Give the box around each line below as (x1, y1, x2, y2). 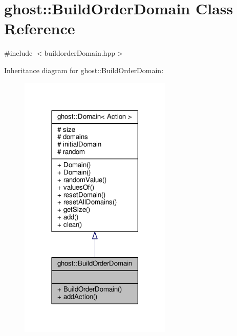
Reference (4, 18, 75, 39)
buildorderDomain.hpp (44, 48, 115, 58)
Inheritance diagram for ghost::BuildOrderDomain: (4, 64, 164, 75)
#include (4, 48, 33, 58)
